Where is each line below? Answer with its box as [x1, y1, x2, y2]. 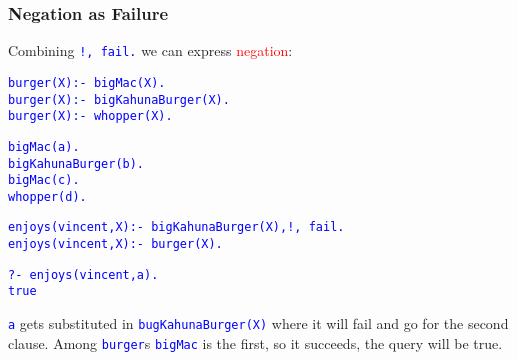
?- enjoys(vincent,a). [8, 267, 159, 282]
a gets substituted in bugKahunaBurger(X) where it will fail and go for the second [8, 313, 509, 334]
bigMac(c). [8, 173, 80, 188]
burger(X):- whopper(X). [8, 109, 173, 124]
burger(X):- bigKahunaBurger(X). [8, 92, 230, 107]
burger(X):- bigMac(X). [8, 75, 166, 90]
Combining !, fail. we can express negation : [8, 40, 293, 61]
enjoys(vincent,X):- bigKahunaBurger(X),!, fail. [8, 220, 345, 235]
